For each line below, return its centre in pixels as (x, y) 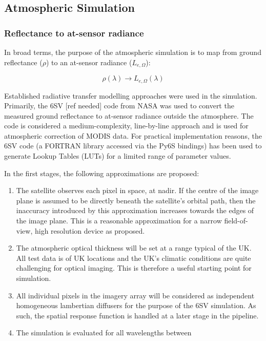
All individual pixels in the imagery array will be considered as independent (135, 295)
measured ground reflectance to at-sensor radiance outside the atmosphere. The (129, 115)
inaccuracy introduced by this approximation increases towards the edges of (135, 210)
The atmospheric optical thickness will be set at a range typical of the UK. (134, 248)
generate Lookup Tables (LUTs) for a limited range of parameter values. (118, 156)
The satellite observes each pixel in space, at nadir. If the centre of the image (137, 190)
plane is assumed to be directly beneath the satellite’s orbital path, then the (136, 200)
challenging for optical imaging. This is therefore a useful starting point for (134, 268)
